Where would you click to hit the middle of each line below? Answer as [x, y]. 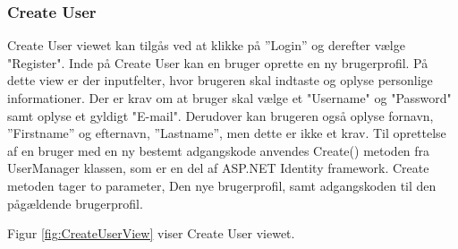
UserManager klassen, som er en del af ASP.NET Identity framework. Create [218, 168]
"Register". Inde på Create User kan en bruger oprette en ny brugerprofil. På [218, 62]
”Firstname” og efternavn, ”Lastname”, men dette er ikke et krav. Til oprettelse [227, 133]
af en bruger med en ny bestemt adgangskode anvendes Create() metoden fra [219, 150]
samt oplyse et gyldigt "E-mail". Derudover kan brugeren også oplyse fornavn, [221, 115]
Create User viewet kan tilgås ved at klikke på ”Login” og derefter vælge [206, 45]
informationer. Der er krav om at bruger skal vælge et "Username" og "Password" [229, 98]
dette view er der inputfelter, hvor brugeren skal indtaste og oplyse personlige [220, 80]
